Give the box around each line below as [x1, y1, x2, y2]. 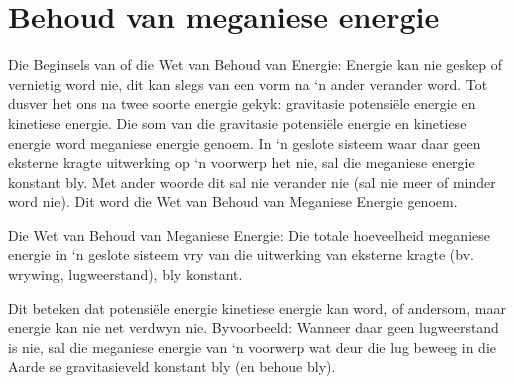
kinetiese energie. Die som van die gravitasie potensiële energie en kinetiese [8, 112, 467, 133]
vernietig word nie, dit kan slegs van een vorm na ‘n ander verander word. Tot [8, 73, 488, 94]
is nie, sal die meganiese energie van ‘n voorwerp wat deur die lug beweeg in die [8, 336, 496, 357]
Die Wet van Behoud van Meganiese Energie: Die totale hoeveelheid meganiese [8, 224, 490, 245]
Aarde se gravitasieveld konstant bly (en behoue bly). [8, 356, 336, 377]
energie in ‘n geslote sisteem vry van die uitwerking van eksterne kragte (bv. [8, 244, 474, 265]
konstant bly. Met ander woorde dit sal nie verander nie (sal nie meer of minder [8, 171, 496, 192]
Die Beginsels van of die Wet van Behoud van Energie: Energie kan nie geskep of [8, 54, 502, 75]
